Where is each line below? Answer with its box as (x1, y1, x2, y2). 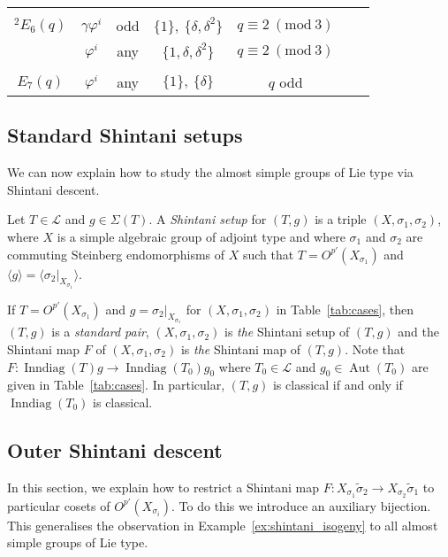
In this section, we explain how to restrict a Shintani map (7, 477, 320, 496)
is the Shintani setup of (224, 322, 350, 341)
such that (242, 244, 294, 263)
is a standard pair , (51, 322, 149, 341)
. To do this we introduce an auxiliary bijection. (171, 496, 431, 514)
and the (398, 322, 439, 341)
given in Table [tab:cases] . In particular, (7, 375, 225, 394)
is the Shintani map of (180, 340, 300, 359)
